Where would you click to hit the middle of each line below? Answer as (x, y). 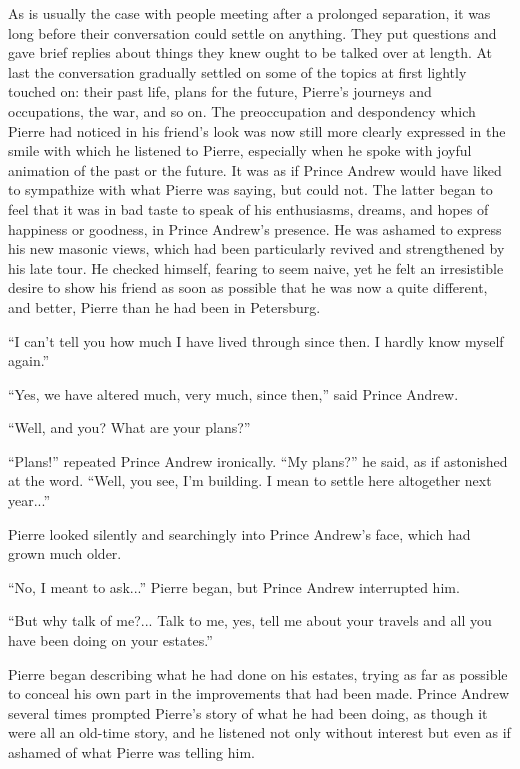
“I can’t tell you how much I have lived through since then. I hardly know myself (256, 340)
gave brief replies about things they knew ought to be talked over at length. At (250, 52)
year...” (29, 500)
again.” (29, 360)
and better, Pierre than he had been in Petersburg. (164, 306)
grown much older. (65, 553)
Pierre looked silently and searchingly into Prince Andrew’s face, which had (239, 533)
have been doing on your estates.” (110, 640)
